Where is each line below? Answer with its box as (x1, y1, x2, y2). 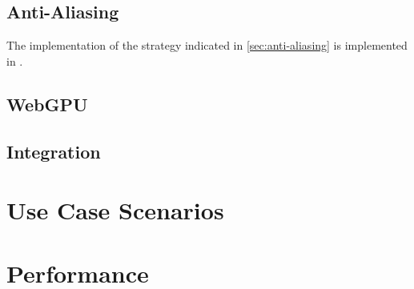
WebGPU (6, 91, 88, 116)
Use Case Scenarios (6, 194, 224, 227)
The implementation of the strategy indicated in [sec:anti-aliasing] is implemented (6, 37, 408, 54)
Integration (6, 138, 101, 163)
